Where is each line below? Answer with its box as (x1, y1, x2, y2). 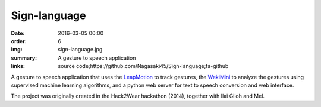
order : (11, 37, 27, 44)
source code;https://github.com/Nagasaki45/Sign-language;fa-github (58, 63, 229, 70)
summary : (11, 54, 37, 61)
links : (11, 63, 25, 70)
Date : (11, 30, 25, 37)
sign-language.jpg (58, 46, 103, 53)
